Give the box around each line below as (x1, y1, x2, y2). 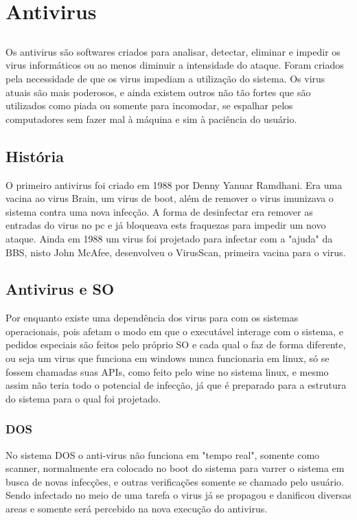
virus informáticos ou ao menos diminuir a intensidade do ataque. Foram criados (5, 58, 344, 72)
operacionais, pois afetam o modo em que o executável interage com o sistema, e (5, 324, 343, 338)
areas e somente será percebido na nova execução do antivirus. (5, 501, 268, 516)
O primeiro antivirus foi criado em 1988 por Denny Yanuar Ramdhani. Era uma (5, 177, 343, 192)
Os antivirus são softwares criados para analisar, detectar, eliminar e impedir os (5, 44, 341, 58)
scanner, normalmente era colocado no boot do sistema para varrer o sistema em (5, 461, 345, 475)
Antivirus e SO (5, 278, 115, 299)
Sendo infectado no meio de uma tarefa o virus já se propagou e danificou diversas (5, 488, 352, 502)
